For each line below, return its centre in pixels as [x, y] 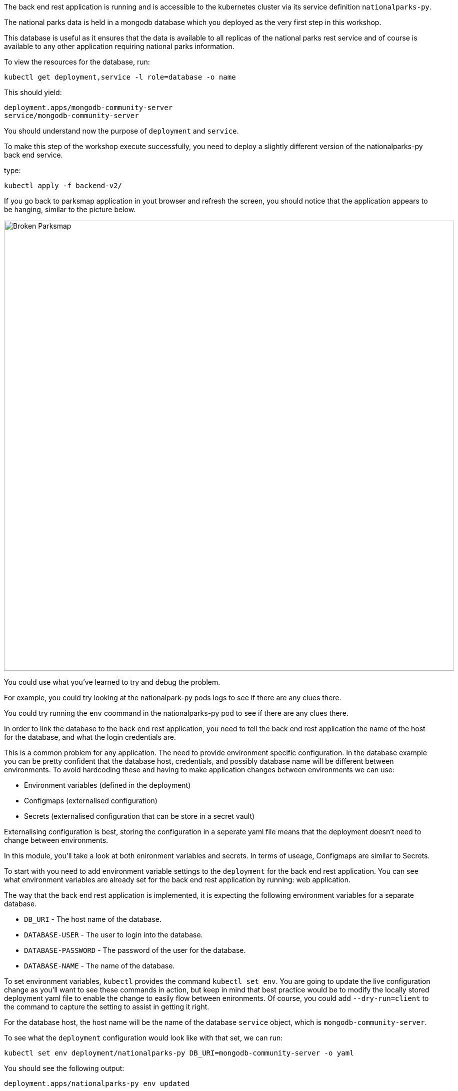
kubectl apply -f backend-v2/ [63, 186]
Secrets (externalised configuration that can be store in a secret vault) [139, 816]
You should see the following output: [64, 1068]
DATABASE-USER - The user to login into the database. [113, 935]
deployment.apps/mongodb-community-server [88, 108]
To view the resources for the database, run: [77, 62]
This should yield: [33, 92]
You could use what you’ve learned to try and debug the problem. [112, 682]
